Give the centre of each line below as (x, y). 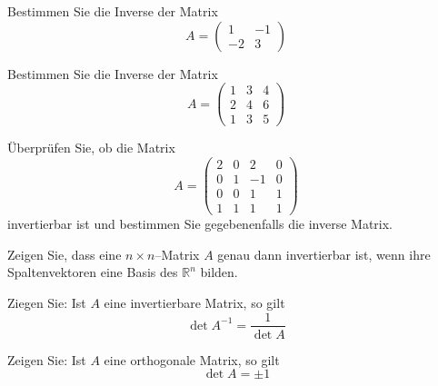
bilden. (219, 272)
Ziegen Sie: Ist (47, 302)
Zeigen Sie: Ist (47, 359)
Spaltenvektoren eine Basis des (93, 272)
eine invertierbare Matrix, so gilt (194, 302)
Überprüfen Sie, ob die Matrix (91, 148)
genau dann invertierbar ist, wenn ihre (324, 254)
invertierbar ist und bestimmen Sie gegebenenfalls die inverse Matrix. (200, 224)
